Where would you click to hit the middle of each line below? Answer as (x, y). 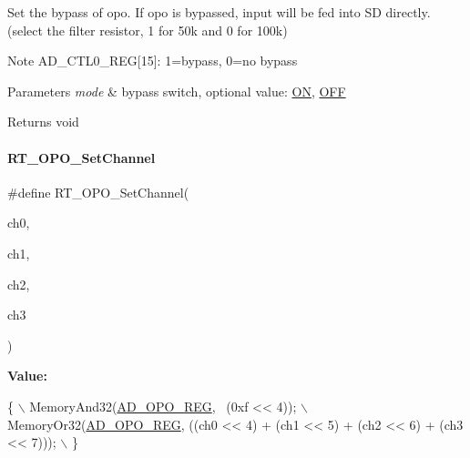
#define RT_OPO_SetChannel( (98, 192)
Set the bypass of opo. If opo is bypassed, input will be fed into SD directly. (219, 12)
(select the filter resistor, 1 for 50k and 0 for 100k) (148, 30)
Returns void (43, 122)
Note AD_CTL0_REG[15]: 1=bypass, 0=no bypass (153, 61)
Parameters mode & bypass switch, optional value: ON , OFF (177, 91)
